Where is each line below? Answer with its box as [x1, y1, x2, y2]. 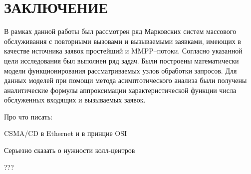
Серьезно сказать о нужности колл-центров [4, 145, 135, 155]
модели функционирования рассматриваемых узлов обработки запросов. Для [4, 65, 237, 75]
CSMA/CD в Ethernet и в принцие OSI [4, 128, 127, 138]
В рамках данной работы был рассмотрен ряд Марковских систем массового [4, 26, 237, 36]
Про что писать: [4, 111, 53, 121]
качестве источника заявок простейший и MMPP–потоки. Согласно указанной [4, 45, 243, 56]
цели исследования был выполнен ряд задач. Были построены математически [4, 55, 239, 65]
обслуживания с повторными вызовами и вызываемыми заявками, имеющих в [4, 35, 241, 46]
